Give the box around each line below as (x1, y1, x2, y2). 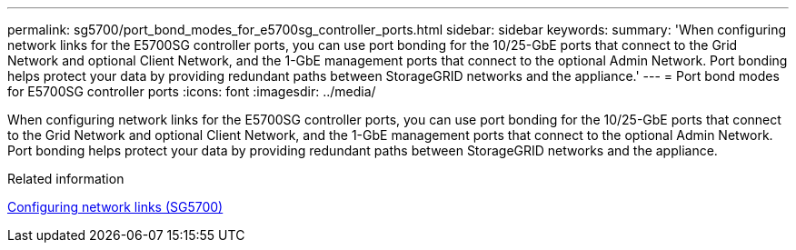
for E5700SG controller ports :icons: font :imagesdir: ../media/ (7, 84, 376, 99)
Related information (7, 171, 124, 186)
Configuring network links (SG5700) (7, 199, 224, 215)
